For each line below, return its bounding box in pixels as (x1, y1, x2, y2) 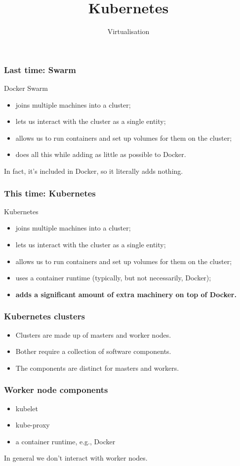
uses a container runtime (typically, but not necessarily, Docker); (15, 272, 211, 283)
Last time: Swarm (4, 63, 76, 76)
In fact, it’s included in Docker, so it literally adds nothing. (4, 165, 183, 176)
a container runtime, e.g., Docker (15, 436, 116, 446)
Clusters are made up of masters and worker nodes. (15, 329, 171, 340)
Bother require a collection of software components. (15, 346, 171, 356)
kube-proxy (15, 420, 50, 430)
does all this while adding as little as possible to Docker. (15, 149, 186, 159)
